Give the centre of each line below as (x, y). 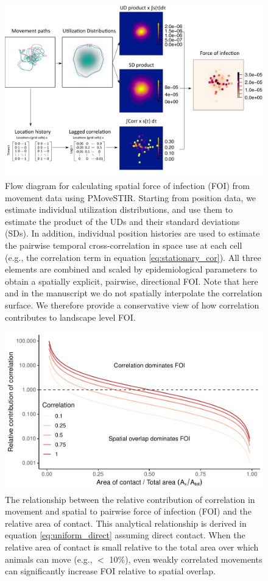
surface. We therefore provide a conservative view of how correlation (132, 305)
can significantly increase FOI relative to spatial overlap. (110, 571)
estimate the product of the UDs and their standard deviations (122, 221)
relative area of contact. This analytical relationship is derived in (126, 523)
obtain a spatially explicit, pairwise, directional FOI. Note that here (132, 281)
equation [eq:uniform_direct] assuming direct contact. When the (125, 535)
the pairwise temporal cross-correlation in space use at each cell (124, 245)
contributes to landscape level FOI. (70, 317)
